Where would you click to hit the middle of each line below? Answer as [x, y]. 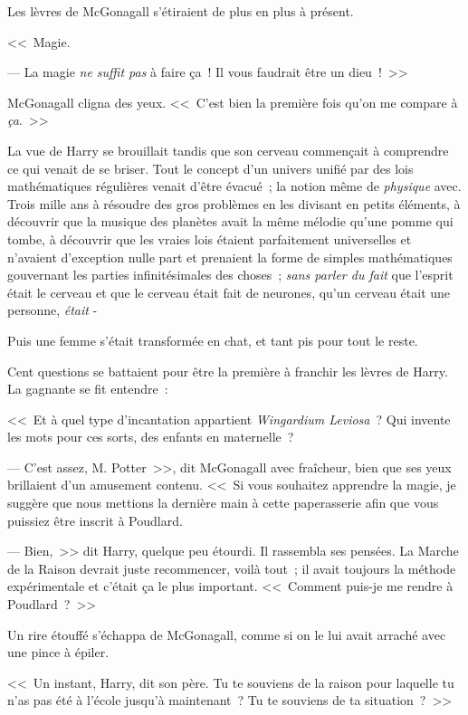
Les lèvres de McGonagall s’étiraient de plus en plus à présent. [181, 11]
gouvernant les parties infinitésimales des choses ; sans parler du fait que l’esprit [230, 275]
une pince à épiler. [58, 652]
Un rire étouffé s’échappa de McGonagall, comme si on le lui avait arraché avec [227, 634]
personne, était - [53, 310]
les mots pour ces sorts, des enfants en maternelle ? [151, 437]
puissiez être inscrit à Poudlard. [95, 520]
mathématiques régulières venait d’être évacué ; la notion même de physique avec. [234, 186]
